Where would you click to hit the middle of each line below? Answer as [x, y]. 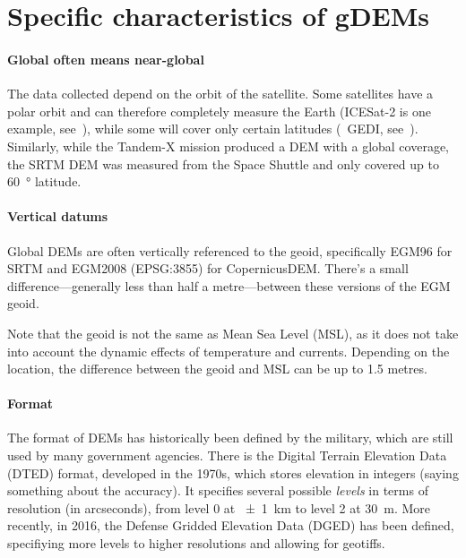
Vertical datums [58, 216]
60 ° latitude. [44, 181]
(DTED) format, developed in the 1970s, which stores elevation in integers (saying [233, 472]
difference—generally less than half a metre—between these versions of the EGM [229, 285]
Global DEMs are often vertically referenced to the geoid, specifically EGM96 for [230, 250]
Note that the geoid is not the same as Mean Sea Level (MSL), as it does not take [233, 333]
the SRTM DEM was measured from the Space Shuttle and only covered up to [223, 163]
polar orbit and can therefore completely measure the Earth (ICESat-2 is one [219, 111]
